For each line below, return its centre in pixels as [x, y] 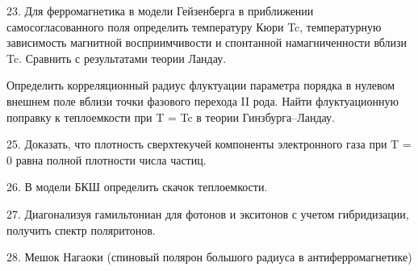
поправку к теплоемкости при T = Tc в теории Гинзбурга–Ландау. [171, 117]
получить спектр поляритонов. [81, 229]
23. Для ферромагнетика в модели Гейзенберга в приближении [160, 10]
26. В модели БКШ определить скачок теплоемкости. [137, 187]
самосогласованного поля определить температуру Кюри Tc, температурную [194, 26]
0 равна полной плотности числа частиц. [107, 159]
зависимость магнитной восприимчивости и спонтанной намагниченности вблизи [207, 42]
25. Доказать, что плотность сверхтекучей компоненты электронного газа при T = [209, 144]
